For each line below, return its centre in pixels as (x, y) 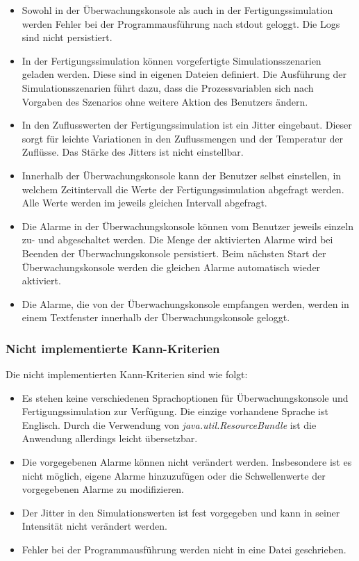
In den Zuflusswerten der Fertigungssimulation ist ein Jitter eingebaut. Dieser (187, 125)
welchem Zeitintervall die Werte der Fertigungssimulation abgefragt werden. (183, 189)
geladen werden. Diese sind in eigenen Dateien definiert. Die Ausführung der (184, 74)
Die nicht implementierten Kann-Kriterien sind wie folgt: (127, 374)
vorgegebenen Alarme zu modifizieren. (103, 489)
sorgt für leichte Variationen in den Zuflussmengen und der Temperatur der (182, 138)
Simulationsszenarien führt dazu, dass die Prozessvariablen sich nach (168, 87)
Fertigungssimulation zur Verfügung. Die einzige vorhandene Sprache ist (175, 411)
